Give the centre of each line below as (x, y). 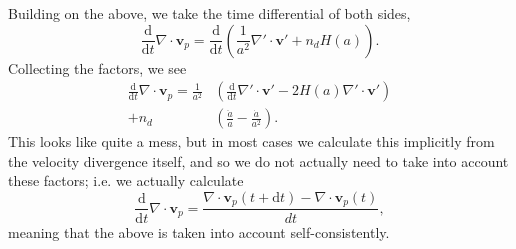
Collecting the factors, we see (97, 67)
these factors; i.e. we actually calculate (126, 180)
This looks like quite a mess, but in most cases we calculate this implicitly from (251, 141)
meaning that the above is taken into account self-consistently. (199, 231)
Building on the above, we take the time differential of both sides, (209, 13)
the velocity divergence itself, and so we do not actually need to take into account (258, 160)
